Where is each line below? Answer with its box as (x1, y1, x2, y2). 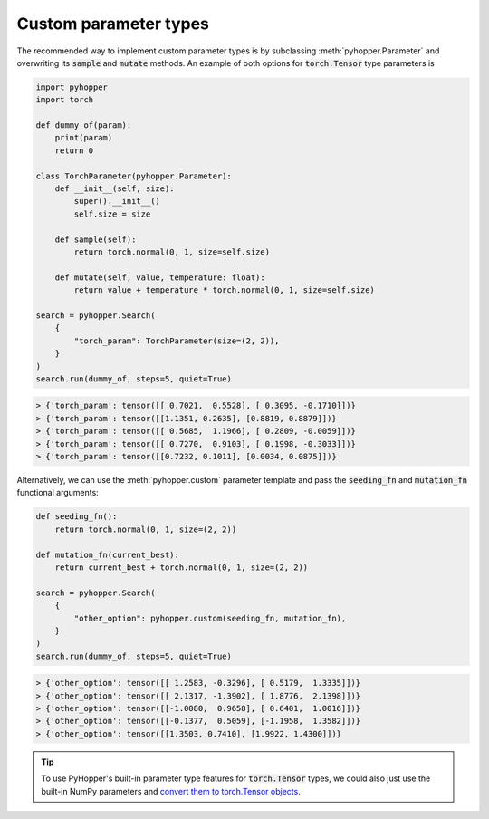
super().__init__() (73, 196, 160, 207)
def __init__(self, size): (54, 184, 176, 194)
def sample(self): (54, 234, 137, 245)
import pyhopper (35, 82, 109, 92)
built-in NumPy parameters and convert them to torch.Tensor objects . (41, 785, 301, 796)
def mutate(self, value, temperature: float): (54, 272, 266, 283)
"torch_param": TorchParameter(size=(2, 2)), (73, 335, 280, 346)
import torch (35, 95, 94, 105)
